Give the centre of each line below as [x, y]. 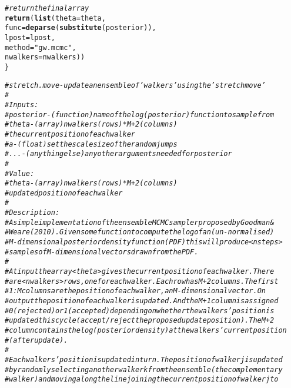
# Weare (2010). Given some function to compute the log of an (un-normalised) [140, 232]
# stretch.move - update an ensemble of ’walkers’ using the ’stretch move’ [135, 85]
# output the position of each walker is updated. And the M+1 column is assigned [142, 301]
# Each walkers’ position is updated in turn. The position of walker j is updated [144, 359]
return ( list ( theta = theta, [55, 18]
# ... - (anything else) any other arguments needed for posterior [118, 154]
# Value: [20, 173]
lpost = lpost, [30, 37]
